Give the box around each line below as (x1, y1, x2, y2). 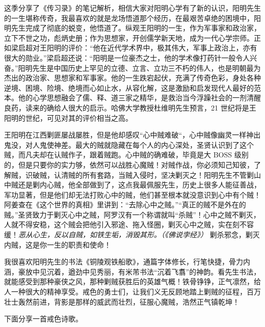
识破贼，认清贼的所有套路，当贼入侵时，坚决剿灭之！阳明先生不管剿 (25, 169, 254, 180)
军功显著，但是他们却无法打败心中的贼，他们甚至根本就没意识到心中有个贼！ (4, 189, 261, 200)
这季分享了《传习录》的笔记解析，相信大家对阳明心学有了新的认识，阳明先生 (4, 3, 261, 13)
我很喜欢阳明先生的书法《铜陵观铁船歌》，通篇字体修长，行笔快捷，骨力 (4, 256, 243, 267)
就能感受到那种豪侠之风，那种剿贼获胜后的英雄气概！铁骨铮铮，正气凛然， (4, 276, 254, 287)
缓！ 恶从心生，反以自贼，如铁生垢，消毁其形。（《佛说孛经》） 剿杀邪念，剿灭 (4, 229, 260, 240)
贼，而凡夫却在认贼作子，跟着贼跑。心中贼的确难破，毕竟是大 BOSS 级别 (4, 149, 249, 160)
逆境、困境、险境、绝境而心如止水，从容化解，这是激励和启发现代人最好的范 (4, 82, 261, 93)
